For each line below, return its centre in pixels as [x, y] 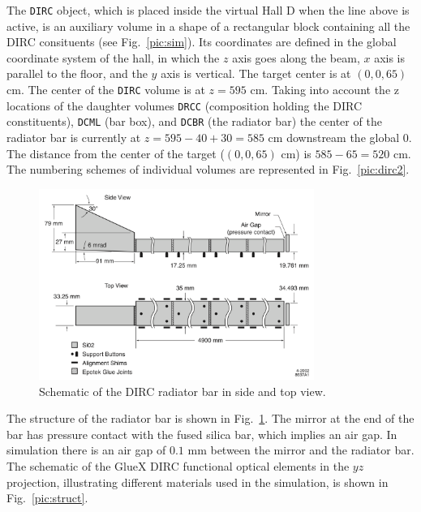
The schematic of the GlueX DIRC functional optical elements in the [178, 465]
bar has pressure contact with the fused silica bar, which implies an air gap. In [202, 434]
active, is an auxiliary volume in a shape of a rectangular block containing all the [208, 26]
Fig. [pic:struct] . [47, 498]
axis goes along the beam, [296, 57]
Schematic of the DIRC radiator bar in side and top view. [183, 391]
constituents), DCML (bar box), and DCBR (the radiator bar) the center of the [194, 121]
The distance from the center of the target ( [116, 153]
